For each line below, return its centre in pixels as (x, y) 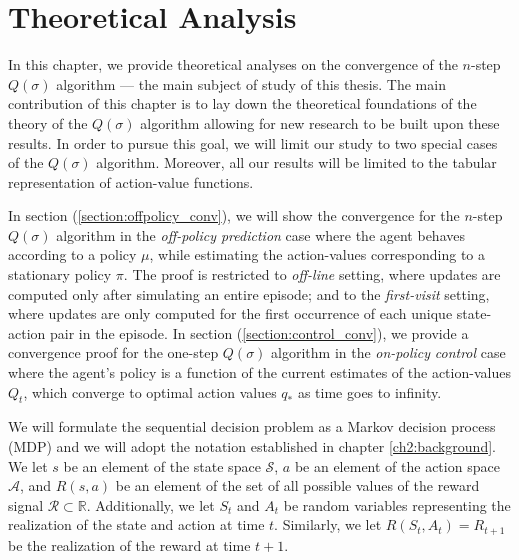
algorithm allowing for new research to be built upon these (320, 122)
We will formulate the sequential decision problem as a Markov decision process (252, 426)
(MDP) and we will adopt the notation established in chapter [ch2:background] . (252, 446)
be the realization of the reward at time (129, 544)
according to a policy (72, 254)
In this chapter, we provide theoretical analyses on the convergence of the (233, 64)
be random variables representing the (397, 504)
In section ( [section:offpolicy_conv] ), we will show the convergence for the (234, 215)
